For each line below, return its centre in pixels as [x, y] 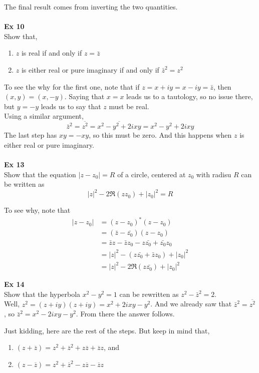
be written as [24, 184]
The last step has [31, 135]
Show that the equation [40, 174]
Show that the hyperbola [42, 294]
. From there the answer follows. [125, 314]
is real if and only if [52, 53]
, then [222, 86]
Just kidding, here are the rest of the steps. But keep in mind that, [107, 330]
